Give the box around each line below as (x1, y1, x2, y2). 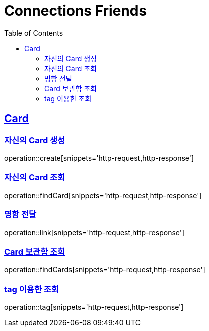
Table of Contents (4, 28, 63, 37)
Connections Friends (4, 2, 147, 19)
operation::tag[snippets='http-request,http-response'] (4, 302, 184, 311)
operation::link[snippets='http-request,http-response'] (4, 228, 185, 237)
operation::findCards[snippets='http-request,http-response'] (4, 265, 205, 274)
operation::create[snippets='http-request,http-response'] (4, 153, 194, 162)
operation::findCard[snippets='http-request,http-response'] (4, 191, 202, 200)
